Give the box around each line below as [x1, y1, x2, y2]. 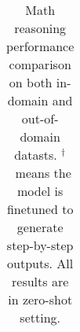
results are [12, 272, 69, 290]
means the [15, 164, 71, 182]
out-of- [21, 109, 59, 127]
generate [16, 218, 64, 236]
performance [6, 37, 75, 55]
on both [9, 73, 53, 91]
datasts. [14, 146, 57, 164]
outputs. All [7, 254, 74, 272]
